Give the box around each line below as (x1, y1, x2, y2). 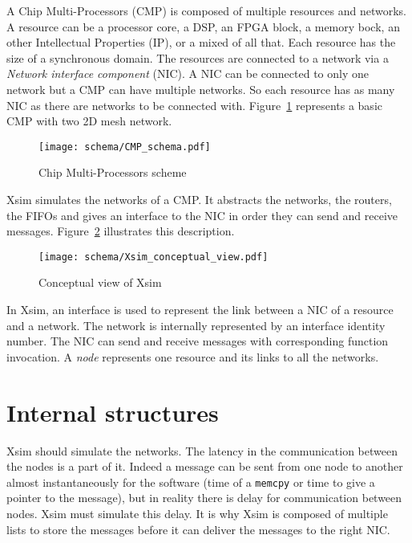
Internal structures (6, 395, 219, 428)
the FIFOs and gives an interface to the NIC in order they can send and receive (6, 206, 398, 223)
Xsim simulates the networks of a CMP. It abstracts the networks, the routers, (6, 191, 392, 207)
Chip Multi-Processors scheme (38, 164, 187, 181)
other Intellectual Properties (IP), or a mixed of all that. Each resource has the (6, 34, 396, 51)
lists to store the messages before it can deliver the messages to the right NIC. (6, 521, 390, 537)
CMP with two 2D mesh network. (6, 112, 172, 129)
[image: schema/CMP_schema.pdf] (38, 141, 211, 153)
